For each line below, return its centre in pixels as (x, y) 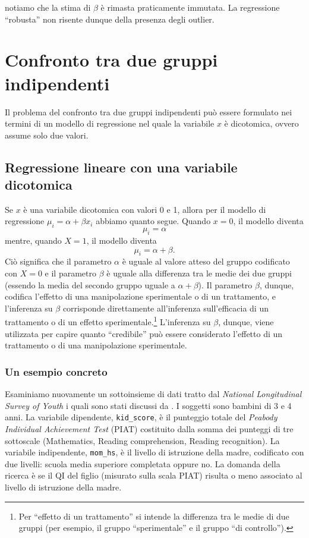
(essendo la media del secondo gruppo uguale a (90, 284)
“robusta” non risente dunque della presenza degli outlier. (110, 19)
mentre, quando (33, 240)
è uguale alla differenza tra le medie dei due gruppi (199, 273)
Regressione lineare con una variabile (121, 167)
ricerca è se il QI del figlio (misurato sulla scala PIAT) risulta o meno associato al (154, 475)
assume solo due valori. (47, 135)
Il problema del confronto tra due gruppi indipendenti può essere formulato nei (149, 111)
